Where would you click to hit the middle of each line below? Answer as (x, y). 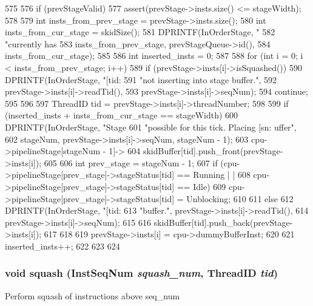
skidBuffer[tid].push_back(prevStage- (223, 222)
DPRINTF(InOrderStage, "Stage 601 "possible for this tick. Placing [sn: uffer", (151, 127)
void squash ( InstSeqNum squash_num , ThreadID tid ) (142, 273)
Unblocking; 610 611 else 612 (240, 198)
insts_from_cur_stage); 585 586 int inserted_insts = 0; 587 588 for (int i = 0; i (154, 56)
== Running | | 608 (214, 175)
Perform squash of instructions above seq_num (93, 295)
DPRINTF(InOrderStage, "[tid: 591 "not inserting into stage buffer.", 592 (141, 79)
